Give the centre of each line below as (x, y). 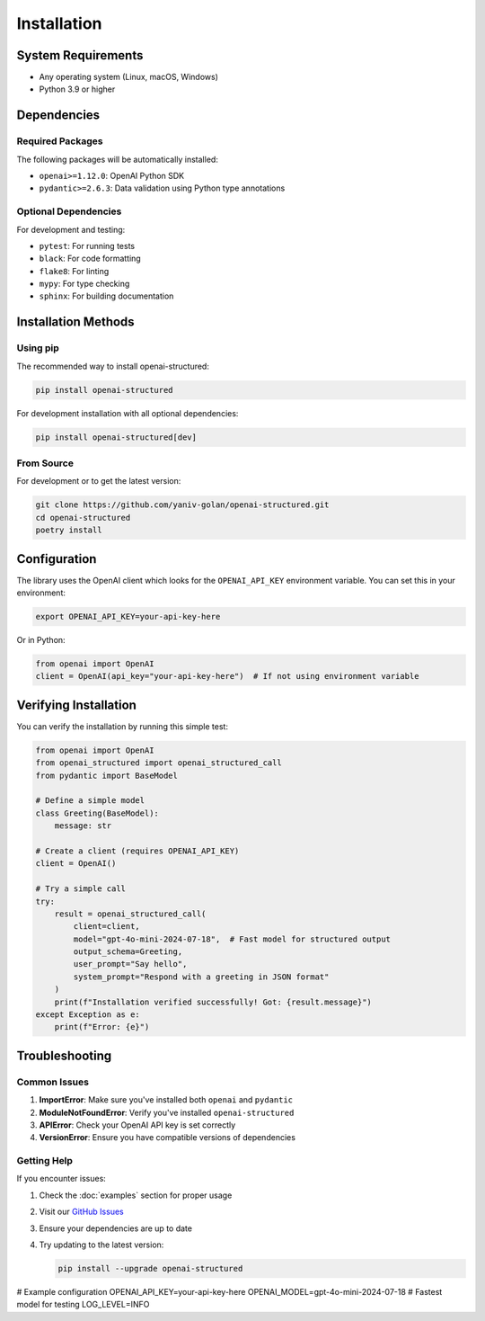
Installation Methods (75, 322)
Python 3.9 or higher (77, 89)
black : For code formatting (90, 259)
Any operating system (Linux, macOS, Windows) (129, 77)
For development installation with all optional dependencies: (128, 413)
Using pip (38, 348)
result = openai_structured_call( (130, 914)
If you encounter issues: (62, 1179)
